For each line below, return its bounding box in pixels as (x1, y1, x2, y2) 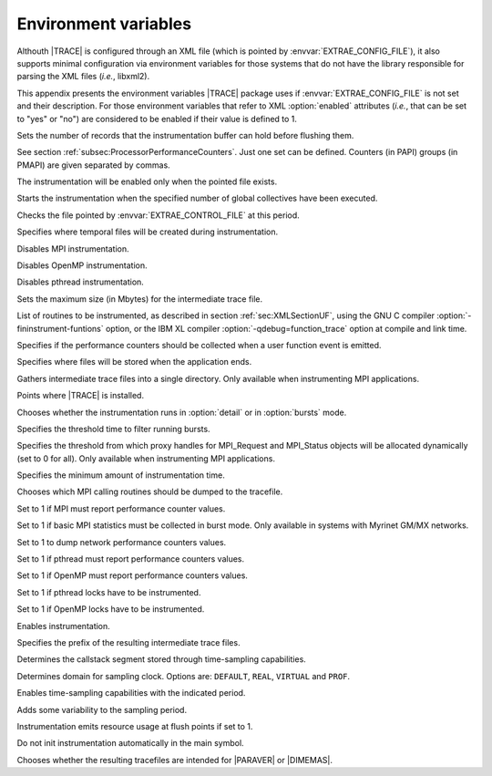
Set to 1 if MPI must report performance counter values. (16, 502, 226, 514)
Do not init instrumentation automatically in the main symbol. (16, 738, 245, 749)
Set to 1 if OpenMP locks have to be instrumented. (16, 604, 205, 615)
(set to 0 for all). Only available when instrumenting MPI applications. (16, 452, 275, 464)
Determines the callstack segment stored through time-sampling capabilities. (16, 654, 307, 665)
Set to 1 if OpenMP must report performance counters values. (16, 570, 248, 581)
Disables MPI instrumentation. (16, 243, 129, 254)
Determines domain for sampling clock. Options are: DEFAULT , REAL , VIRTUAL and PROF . (16, 670, 351, 681)
